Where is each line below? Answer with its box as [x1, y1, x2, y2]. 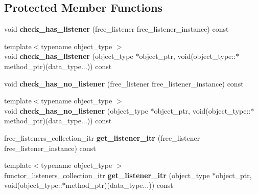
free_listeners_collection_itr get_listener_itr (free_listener [4, 132, 200, 143]
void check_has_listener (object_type [4, 51, 133, 61]
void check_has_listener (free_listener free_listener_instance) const [4, 24, 229, 34]
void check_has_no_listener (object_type [4, 105, 148, 116]
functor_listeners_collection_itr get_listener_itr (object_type [4, 169, 210, 180]
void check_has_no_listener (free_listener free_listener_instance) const [4, 78, 244, 89]
